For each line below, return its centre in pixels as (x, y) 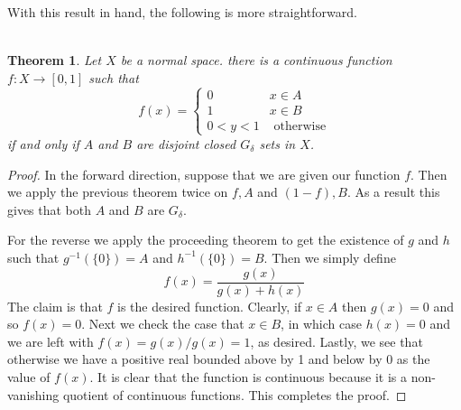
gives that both (50, 209)
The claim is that (55, 306)
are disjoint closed (186, 143)
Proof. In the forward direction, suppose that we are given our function (204, 174)
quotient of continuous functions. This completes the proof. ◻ (235, 394)
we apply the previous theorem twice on (118, 192)
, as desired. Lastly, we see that (337, 341)
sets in (277, 143)
